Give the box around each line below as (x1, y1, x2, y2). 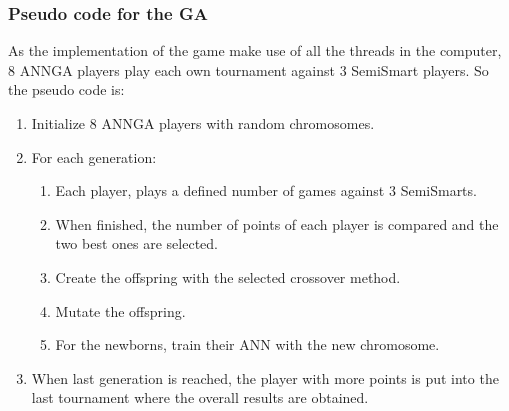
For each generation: (31, 146, 157, 167)
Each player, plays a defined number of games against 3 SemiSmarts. (55, 180, 477, 201)
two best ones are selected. (55, 233, 218, 254)
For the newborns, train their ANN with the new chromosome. (55, 334, 440, 355)
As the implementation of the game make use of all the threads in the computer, (8, 40, 502, 61)
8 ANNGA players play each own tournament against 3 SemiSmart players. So (8, 59, 489, 80)
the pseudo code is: (8, 79, 125, 100)
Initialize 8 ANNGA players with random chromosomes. (31, 113, 375, 133)
